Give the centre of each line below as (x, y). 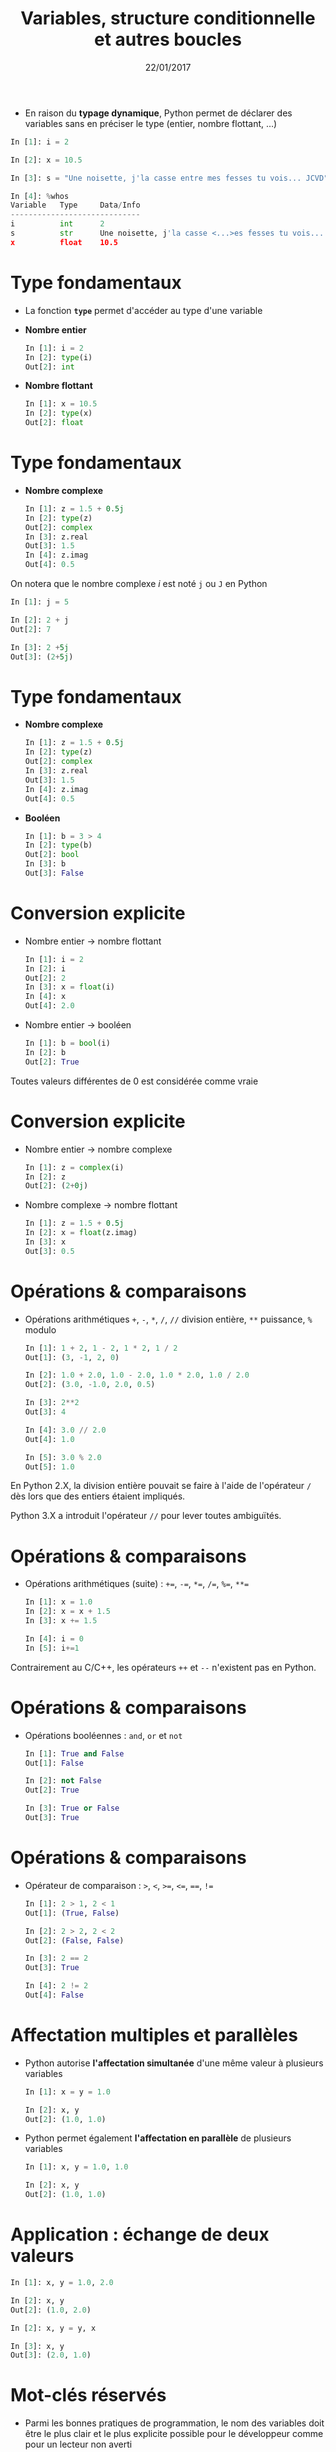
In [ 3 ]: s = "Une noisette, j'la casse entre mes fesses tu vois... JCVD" (169, 178)
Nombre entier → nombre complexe (98, 1149)
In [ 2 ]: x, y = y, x (53, 2328)
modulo (40, 1329)
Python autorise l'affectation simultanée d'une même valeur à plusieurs (174, 2063)
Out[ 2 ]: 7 (31, 629)
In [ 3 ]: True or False (72, 1808)
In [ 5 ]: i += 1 (52, 1648)
